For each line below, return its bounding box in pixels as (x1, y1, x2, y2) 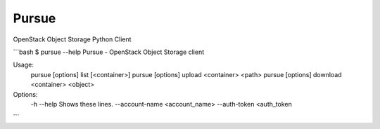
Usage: (13, 60, 34, 69)
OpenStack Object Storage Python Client (13, 35, 132, 43)
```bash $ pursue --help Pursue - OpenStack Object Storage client (13, 48, 204, 56)
